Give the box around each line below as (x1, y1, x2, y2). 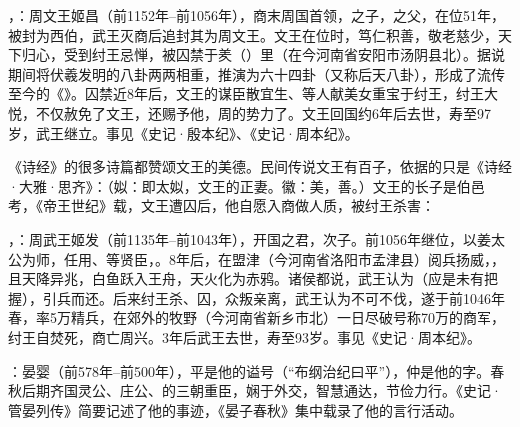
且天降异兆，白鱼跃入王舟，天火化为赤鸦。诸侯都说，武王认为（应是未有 (8, 268, 484, 289)
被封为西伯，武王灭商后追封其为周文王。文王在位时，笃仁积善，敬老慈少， (8, 24, 498, 45)
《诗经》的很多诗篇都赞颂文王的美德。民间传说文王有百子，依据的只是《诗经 (8, 156, 512, 177)
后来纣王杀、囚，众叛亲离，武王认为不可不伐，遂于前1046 (112, 287, 491, 308)
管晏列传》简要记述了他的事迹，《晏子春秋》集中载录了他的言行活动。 (8, 399, 463, 420)
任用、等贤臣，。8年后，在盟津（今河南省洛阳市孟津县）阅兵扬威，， (63, 248, 505, 269)
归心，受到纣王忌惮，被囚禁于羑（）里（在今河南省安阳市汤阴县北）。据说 (21, 44, 505, 65)
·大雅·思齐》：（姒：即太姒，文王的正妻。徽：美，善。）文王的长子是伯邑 (8, 175, 485, 196)
